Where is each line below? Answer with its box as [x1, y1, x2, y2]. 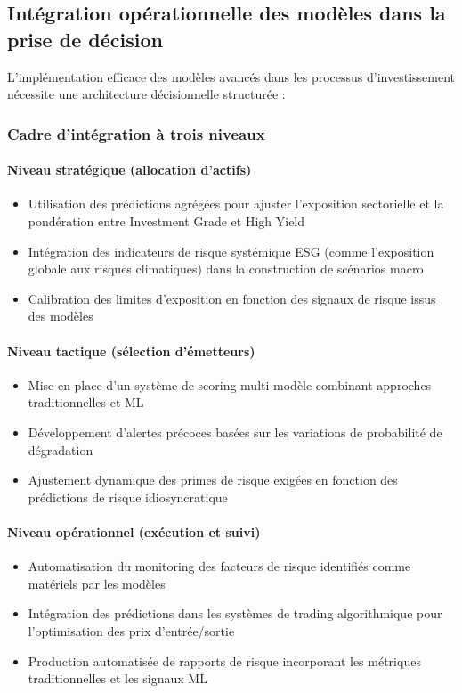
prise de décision [7, 25, 163, 53]
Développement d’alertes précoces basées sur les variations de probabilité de [28, 422, 442, 441]
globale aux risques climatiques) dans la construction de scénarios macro [28, 259, 424, 278]
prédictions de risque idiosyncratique [28, 487, 228, 506]
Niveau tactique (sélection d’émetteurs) [7, 341, 255, 360]
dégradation [28, 440, 93, 459]
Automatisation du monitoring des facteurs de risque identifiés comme [28, 557, 411, 575]
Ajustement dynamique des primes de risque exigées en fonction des [28, 470, 398, 489]
